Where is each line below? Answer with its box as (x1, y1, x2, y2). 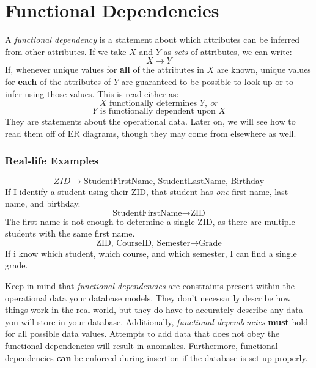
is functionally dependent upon (100, 107, 216, 116)
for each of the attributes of (5, 75, 111, 87)
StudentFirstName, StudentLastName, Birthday (83, 177, 265, 186)
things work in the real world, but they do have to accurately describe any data (5, 303, 303, 316)
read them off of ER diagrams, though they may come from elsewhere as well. (5, 127, 296, 139)
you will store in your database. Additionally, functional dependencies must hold (5, 315, 308, 328)
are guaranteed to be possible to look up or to (121, 75, 293, 87)
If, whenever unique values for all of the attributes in (5, 63, 204, 76)
